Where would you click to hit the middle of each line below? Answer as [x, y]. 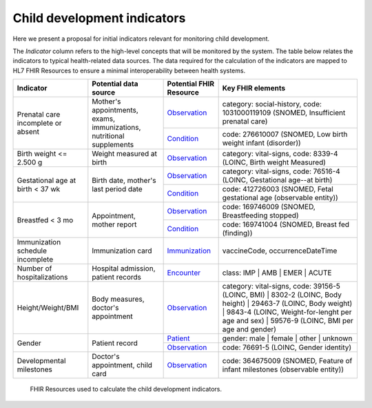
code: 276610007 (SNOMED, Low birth [285, 135]
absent [28, 132]
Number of [34, 269]
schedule [32, 251]
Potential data [115, 84]
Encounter [184, 273]
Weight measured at [125, 154]
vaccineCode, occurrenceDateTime [280, 251]
